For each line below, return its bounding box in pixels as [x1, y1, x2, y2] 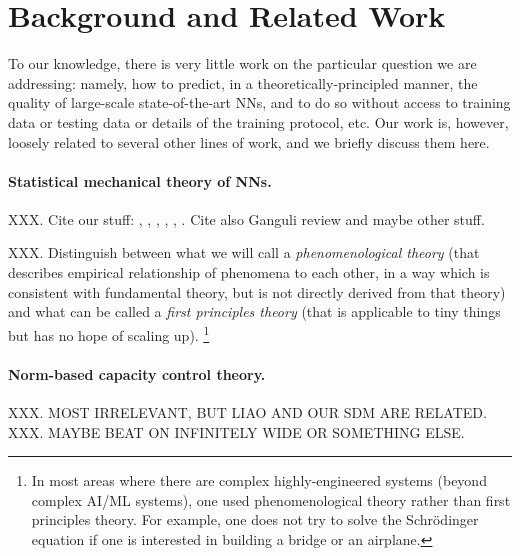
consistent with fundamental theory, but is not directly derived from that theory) [8, 281, 506, 302]
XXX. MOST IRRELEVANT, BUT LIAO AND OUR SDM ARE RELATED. [8, 401, 487, 422]
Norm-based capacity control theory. [8, 363, 266, 384]
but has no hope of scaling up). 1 [8, 321, 210, 345]
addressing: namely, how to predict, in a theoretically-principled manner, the [8, 72, 478, 93]
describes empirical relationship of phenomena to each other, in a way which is [8, 262, 490, 283]
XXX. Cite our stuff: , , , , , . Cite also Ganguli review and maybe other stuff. [8, 208, 485, 229]
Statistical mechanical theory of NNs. [8, 170, 272, 191]
